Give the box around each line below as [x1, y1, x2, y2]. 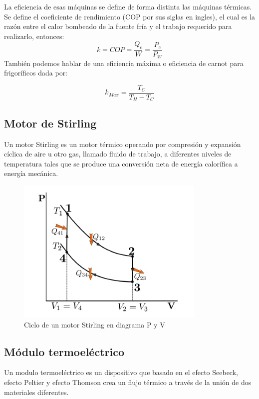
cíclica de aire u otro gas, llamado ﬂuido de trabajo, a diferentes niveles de [4, 148, 232, 159]
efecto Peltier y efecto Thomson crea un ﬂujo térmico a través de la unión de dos [4, 376, 252, 387]
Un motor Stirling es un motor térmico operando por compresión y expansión [4, 138, 241, 149]
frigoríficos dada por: [4, 67, 68, 78]
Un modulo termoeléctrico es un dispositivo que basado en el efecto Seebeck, [4, 367, 238, 377]
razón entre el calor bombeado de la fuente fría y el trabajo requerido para [4, 21, 232, 31]
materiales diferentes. [4, 386, 69, 397]
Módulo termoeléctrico [4, 343, 125, 359]
